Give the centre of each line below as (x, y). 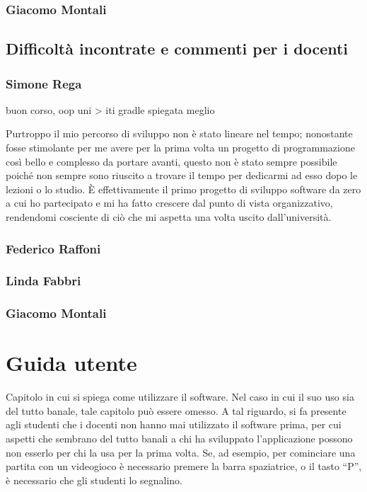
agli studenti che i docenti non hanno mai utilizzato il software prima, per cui (174, 424)
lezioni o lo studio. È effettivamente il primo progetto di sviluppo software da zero (183, 189)
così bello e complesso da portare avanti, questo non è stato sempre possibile (171, 161)
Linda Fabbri (43, 281)
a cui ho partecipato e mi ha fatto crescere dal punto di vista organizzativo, (169, 203)
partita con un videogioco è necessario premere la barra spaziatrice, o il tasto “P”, (184, 466)
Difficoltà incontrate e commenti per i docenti (177, 48)
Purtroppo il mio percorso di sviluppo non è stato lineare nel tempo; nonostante (179, 133)
